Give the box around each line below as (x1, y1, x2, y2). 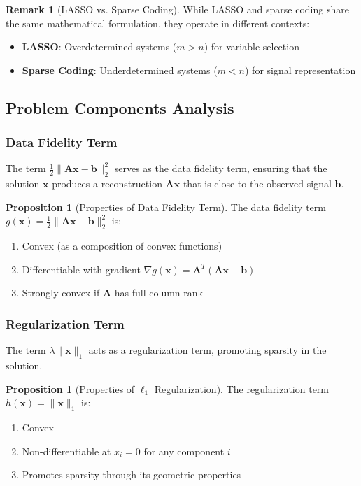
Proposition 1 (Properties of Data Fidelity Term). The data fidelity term (6, 199, 326, 214)
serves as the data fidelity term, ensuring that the (114, 161, 327, 176)
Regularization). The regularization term (154, 381, 329, 396)
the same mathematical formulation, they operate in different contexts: (6, 15, 310, 30)
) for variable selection (204, 39, 299, 54)
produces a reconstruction (52, 176, 162, 191)
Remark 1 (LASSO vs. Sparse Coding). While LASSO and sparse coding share (6, 2, 349, 16)
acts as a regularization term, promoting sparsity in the (88, 343, 327, 357)
